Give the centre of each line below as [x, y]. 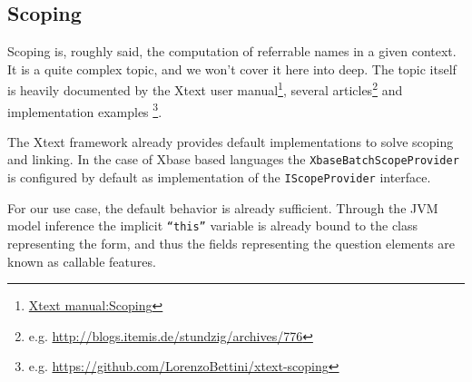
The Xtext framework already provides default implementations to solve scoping [231, 141]
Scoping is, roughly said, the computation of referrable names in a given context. [232, 51]
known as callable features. [82, 261]
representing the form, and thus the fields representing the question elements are [231, 244]
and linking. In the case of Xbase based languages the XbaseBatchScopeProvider [233, 159]
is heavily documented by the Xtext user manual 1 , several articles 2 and [205, 89]
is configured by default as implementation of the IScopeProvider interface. [219, 177]
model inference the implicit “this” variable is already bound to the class [213, 225]
